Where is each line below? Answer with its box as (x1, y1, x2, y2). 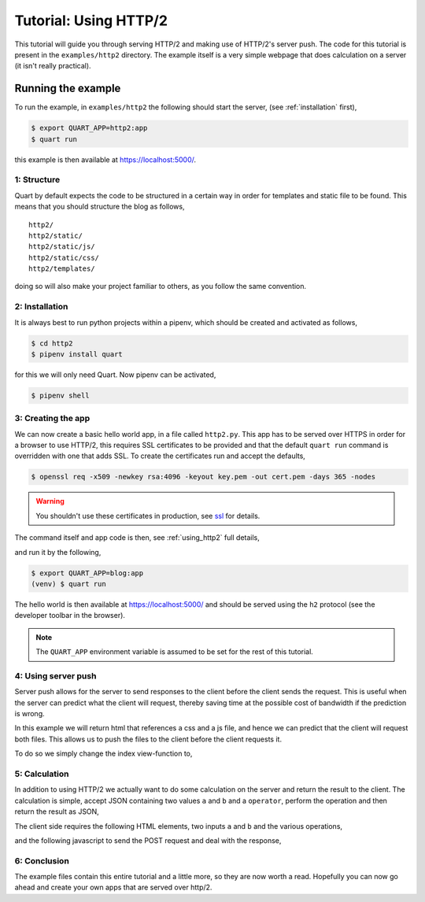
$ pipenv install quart (31, 349, 124, 358)
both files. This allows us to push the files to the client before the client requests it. (14, 734, 283, 744)
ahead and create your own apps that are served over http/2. (14, 882, 213, 893)
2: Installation (14, 301, 68, 312)
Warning (35, 497, 65, 506)
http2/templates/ (28, 264, 95, 273)
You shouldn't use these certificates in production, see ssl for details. (35, 511, 261, 520)
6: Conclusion (14, 855, 70, 866)
